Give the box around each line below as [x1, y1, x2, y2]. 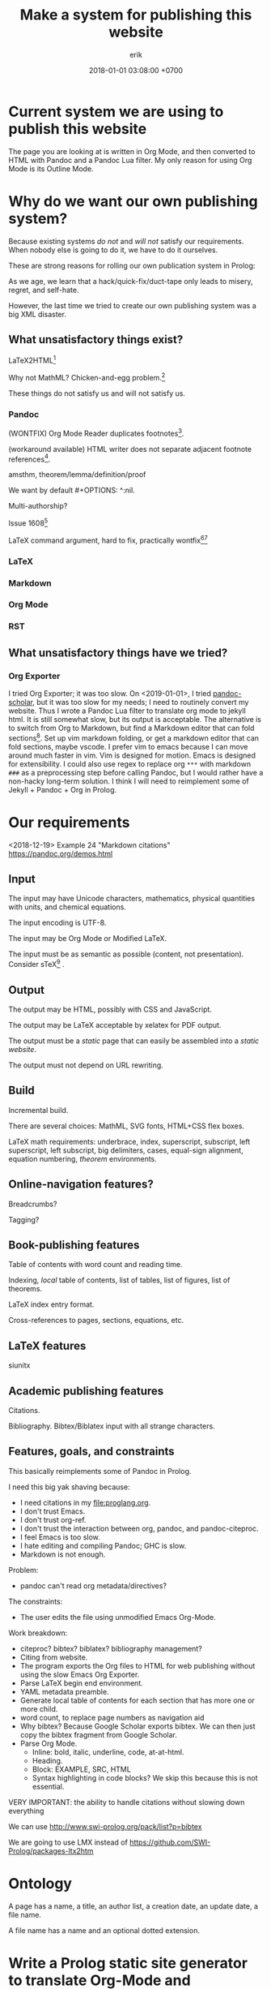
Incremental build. [8, 1105, 69, 1115]
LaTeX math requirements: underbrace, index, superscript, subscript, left [8, 1136, 251, 1146]
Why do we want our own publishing [8, 192, 259, 210]
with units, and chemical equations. [8, 902, 127, 912]
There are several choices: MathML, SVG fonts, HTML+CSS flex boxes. [8, 1121, 245, 1131]
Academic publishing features [8, 1384, 164, 1398]
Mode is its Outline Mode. [8, 164, 95, 174]
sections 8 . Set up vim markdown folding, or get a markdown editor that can [8, 732, 260, 743]
